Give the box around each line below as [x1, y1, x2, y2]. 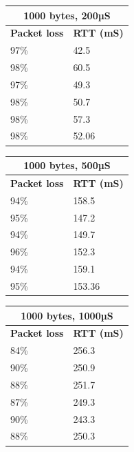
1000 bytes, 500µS [23, 158, 111, 172]
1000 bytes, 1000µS [21, 308, 113, 322]
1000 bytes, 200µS [23, 8, 111, 22]
